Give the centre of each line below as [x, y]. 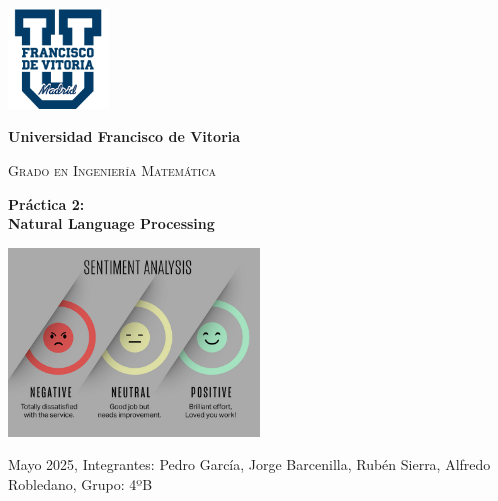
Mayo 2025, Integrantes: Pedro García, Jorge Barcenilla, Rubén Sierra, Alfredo [249, 464]
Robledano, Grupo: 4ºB [80, 483]
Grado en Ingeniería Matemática [112, 169]
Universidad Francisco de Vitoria [124, 136]
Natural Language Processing [111, 223]
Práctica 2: [46, 203]
